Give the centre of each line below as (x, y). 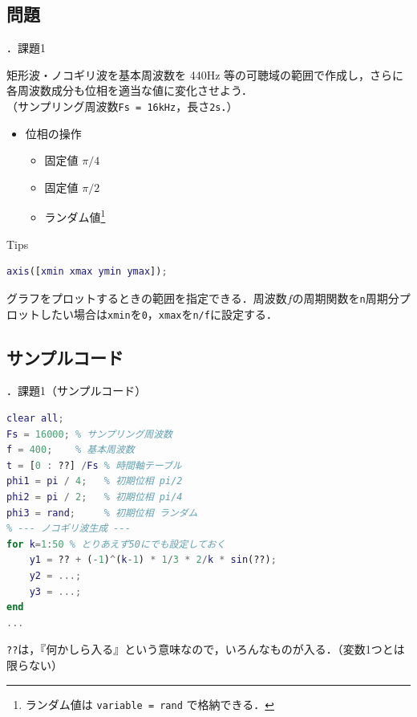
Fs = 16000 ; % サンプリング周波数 (89, 434)
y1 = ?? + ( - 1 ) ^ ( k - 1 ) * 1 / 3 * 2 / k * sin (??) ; (153, 560)
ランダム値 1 (75, 216)
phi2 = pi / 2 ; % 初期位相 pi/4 (95, 497)
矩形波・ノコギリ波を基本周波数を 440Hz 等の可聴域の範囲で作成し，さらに (205, 74)
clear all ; (35, 418)
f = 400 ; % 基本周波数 (71, 450)
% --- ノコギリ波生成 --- (69, 529)
